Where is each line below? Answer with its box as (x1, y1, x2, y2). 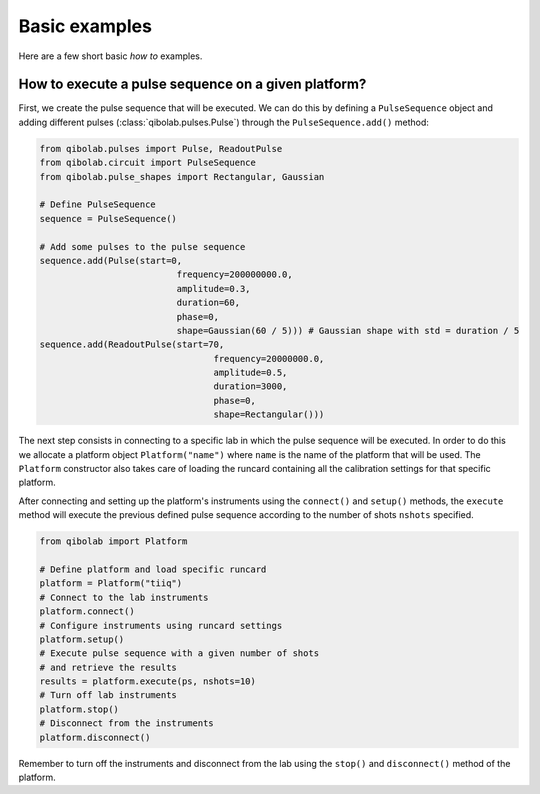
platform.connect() (39, 606, 135, 617)
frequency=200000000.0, (176, 269, 294, 280)
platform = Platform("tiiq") (39, 578, 183, 589)
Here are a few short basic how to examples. (18, 50, 203, 62)
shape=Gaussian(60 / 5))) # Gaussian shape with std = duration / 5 (176, 325, 520, 336)
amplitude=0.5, (213, 367, 288, 379)
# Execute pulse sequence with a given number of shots (39, 648, 320, 659)
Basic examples (18, 15, 152, 37)
